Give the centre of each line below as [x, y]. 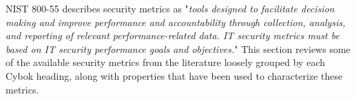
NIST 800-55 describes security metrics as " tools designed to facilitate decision [170, 8]
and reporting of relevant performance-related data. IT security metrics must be [172, 35]
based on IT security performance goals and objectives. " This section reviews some [178, 48]
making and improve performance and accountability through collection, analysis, [176, 22]
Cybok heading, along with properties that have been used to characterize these [174, 75]
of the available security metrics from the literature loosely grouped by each [166, 62]
